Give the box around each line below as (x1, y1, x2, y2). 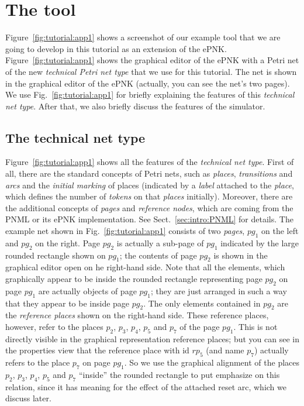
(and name (206, 344, 244, 356)
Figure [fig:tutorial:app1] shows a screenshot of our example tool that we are (5, 31, 281, 43)
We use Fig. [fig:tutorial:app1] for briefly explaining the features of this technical (5, 88, 295, 101)
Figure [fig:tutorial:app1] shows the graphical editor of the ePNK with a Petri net (5, 54, 299, 66)
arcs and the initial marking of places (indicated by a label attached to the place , (5, 178, 294, 191)
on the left (261, 225, 299, 237)
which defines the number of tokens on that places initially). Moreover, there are (5, 190, 293, 202)
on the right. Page (35, 236, 101, 249)
